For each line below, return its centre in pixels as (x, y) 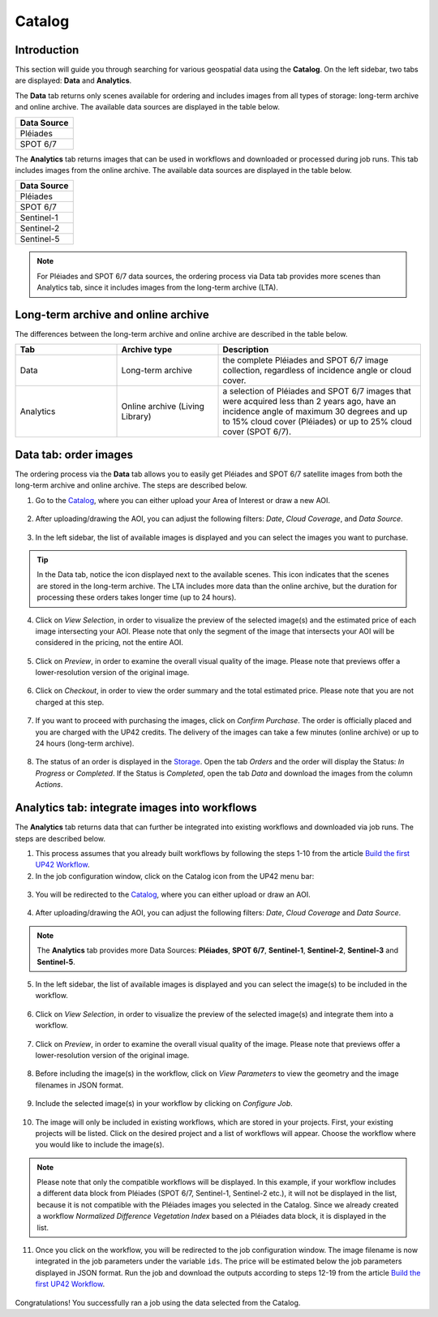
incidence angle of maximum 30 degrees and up (315, 411)
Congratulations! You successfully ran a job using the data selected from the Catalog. (158, 1302)
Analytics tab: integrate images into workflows (136, 808)
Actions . (49, 785)
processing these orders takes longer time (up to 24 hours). (137, 597)
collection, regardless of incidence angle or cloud (317, 371)
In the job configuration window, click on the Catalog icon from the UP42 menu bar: (175, 876)
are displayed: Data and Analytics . (73, 80)
